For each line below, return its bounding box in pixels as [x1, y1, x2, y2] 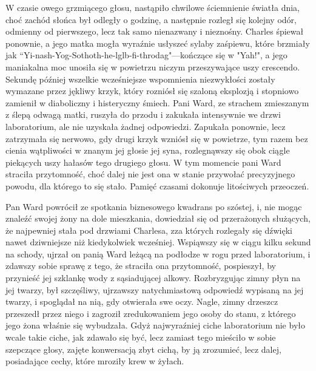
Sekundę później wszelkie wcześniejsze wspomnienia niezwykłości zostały [5, 72, 275, 85]
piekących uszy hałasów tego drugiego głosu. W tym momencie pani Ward [5, 155, 281, 168]
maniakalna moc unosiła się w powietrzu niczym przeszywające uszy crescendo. [5, 60, 300, 73]
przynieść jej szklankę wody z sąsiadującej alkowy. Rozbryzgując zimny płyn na [5, 271, 301, 284]
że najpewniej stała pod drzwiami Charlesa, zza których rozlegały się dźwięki [5, 223, 292, 236]
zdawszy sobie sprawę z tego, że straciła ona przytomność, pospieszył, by [5, 259, 276, 272]
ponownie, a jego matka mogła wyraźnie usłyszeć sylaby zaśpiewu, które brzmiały [5, 36, 310, 49]
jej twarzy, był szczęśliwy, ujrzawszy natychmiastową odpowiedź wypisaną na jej [5, 283, 304, 296]
